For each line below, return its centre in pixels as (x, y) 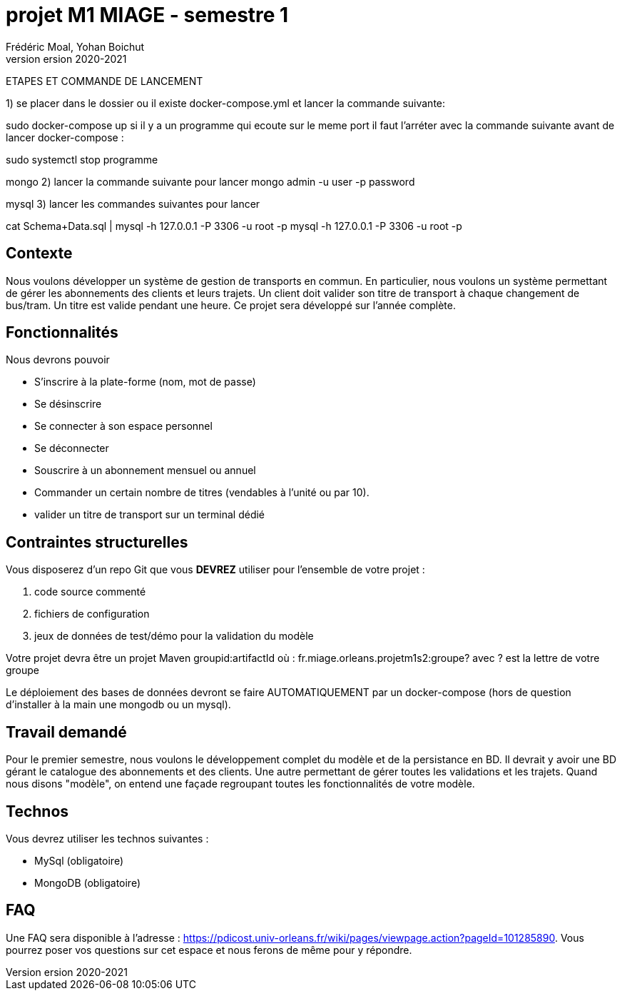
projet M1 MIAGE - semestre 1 (147, 15)
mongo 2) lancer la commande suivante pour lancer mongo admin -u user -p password (210, 181)
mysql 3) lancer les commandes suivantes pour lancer (133, 203)
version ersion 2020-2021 (66, 59)
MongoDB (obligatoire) (88, 882)
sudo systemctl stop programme (82, 159)
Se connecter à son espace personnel (123, 426)
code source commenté (90, 592)
